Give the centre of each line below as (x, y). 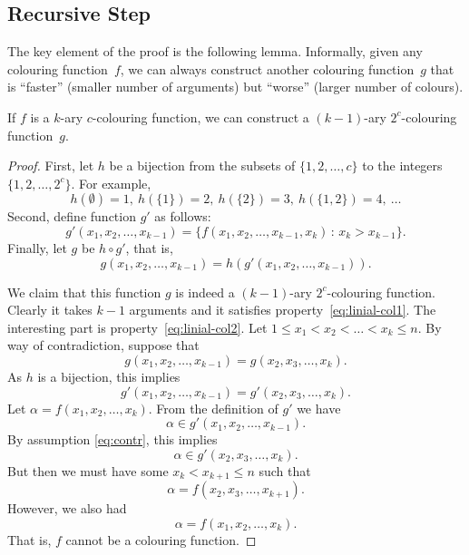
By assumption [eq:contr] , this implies (112, 439)
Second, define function (72, 216)
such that (285, 470)
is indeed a (205, 292)
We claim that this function (84, 292)
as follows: (183, 216)
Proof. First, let (51, 166)
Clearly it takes (50, 310)
